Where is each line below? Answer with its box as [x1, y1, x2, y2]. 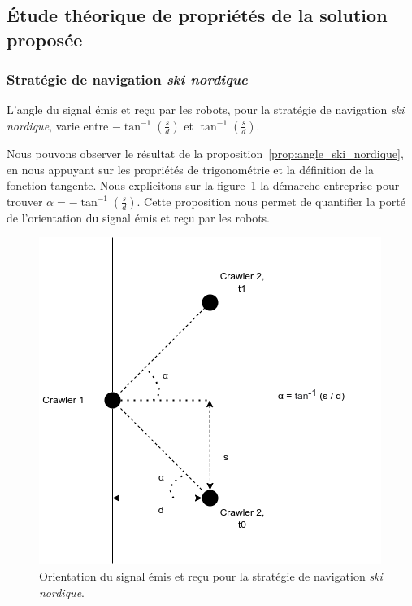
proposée [7, 26, 83, 51]
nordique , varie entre [7, 116, 109, 134]
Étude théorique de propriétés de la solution [7, 2, 388, 28]
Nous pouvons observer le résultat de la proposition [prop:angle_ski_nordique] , [7, 144, 404, 161]
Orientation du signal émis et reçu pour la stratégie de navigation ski [39, 567, 383, 584]
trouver [7, 192, 43, 209]
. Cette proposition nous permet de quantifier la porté [137, 192, 405, 209]
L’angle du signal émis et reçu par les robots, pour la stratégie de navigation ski [7, 101, 405, 118]
